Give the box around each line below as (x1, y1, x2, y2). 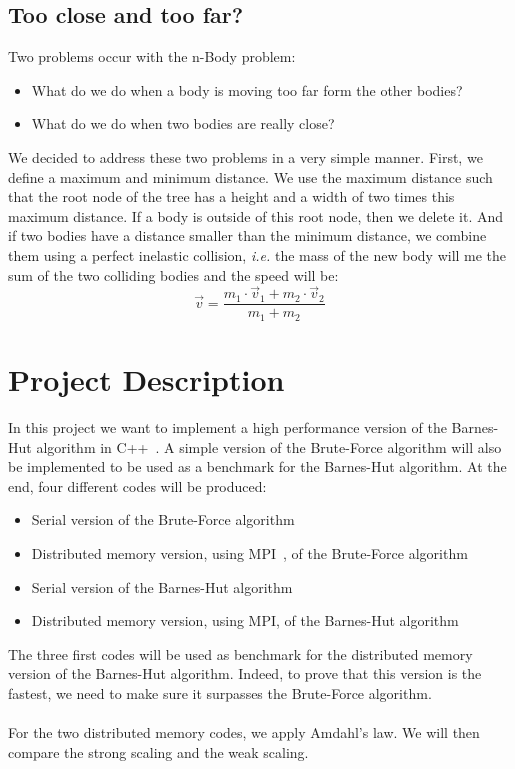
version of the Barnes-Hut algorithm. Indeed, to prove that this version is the (8, 663, 482, 684)
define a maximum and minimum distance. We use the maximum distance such (8, 166, 493, 187)
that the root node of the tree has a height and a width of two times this (8, 186, 455, 207)
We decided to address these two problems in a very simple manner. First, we (8, 146, 483, 167)
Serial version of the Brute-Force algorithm (31, 509, 295, 530)
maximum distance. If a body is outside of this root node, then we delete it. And (8, 205, 504, 226)
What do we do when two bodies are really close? (31, 113, 335, 134)
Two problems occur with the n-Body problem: (8, 46, 296, 67)
